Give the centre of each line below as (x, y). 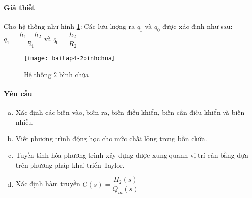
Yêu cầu (18, 93)
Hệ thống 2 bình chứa (56, 74)
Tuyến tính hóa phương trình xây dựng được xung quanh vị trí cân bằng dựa (132, 155)
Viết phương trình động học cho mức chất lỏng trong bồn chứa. (111, 138)
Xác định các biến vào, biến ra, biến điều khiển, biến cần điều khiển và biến (130, 112)
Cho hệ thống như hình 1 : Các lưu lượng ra (70, 26)
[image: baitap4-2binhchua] (70, 59)
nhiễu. (25, 122)
